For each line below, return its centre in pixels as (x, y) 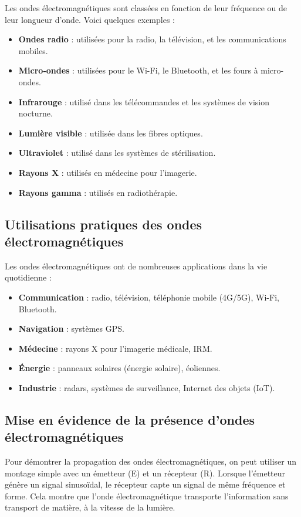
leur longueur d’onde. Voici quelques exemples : (90, 19)
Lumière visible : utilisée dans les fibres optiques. (111, 133)
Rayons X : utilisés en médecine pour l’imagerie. (108, 172)
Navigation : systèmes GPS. (71, 328)
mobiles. (33, 50)
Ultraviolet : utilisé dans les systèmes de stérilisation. (117, 153)
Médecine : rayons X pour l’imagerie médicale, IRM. (115, 348)
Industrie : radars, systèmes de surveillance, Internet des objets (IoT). (147, 387)
